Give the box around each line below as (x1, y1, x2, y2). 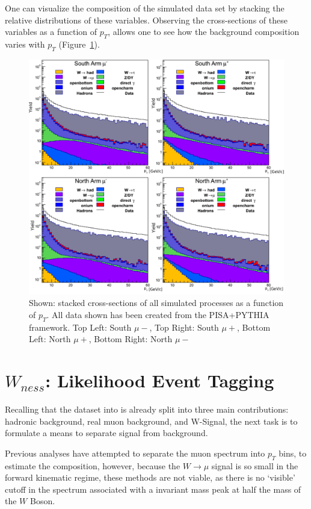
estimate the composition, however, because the (5, 459, 180, 472)
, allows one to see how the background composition (108, 25, 300, 38)
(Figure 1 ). (58, 37, 100, 50)
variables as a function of (5, 25, 97, 38)
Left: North (29, 333, 71, 345)
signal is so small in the (211, 459, 298, 472)
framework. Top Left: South (29, 320, 132, 333)
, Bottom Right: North (88, 333, 173, 345)
